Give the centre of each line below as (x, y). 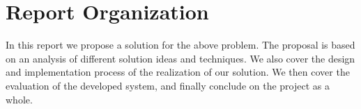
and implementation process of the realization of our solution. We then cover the (178, 72)
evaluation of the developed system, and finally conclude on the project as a (168, 85)
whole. (19, 99)
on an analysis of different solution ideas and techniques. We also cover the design (180, 58)
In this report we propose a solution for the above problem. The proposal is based (180, 45)
